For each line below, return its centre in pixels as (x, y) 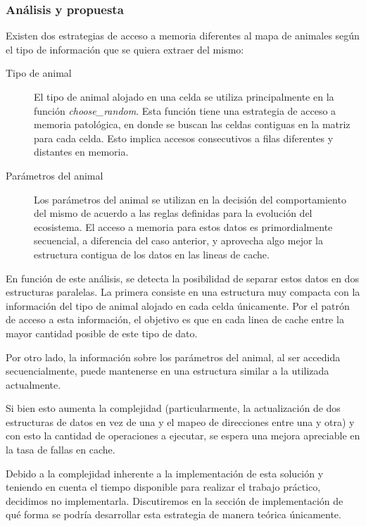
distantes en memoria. (81, 152)
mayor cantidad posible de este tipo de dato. (102, 333)
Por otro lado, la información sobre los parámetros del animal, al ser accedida (173, 357)
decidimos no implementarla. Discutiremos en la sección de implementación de (175, 500)
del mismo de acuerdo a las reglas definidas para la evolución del (173, 213)
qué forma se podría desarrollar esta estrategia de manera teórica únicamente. (173, 514)
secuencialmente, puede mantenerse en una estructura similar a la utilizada (168, 371)
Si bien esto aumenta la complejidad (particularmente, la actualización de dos (173, 408)
